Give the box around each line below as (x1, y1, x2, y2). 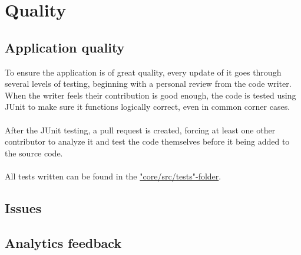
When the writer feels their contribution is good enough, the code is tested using (5, 89, 296, 101)
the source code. (5, 146, 63, 159)
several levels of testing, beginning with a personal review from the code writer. (5, 77, 292, 90)
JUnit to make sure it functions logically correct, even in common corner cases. (5, 100, 290, 113)
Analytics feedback (5, 233, 122, 251)
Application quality (5, 38, 125, 56)
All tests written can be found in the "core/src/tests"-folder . (5, 169, 221, 182)
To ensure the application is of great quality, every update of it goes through (5, 66, 282, 78)
